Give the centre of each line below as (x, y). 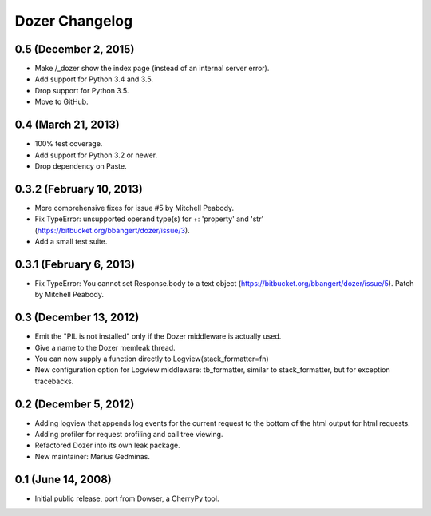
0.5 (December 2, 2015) (75, 49)
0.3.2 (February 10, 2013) (79, 189)
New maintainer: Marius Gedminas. (93, 456)
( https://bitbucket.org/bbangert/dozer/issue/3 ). (113, 230)
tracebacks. (54, 381)
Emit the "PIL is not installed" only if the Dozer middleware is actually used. (158, 336)
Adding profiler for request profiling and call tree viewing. (129, 435)
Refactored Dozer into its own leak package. (107, 445)
